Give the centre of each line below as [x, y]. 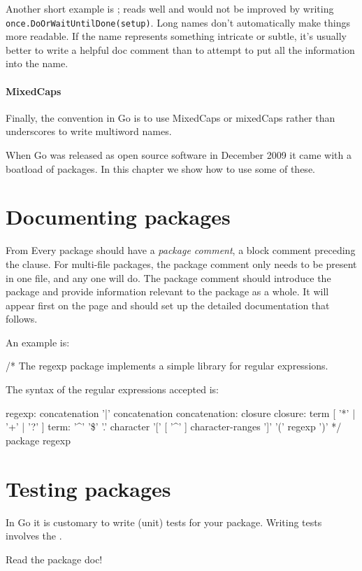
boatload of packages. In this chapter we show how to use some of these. [160, 168]
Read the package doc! [54, 559]
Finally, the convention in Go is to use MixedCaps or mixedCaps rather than [171, 117]
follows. [22, 319]
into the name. [37, 63]
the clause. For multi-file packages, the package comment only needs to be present [181, 263]
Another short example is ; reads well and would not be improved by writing [170, 8]
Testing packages [88, 488]
